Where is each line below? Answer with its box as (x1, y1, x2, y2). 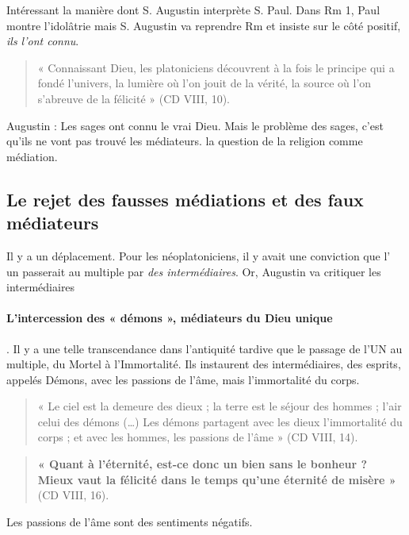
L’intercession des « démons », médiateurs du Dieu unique (6, 310, 333, 326)
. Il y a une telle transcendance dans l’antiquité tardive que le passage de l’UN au (6, 340, 403, 356)
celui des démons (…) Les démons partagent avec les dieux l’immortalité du (37, 413, 403, 429)
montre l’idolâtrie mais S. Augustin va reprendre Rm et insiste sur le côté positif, (6, 17, 401, 33)
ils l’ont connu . (6, 33, 79, 49)
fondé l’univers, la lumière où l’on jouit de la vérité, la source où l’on (37, 75, 372, 91)
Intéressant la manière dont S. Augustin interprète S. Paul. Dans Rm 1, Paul (6, 2, 380, 17)
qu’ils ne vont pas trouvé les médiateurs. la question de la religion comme (6, 133, 363, 149)
